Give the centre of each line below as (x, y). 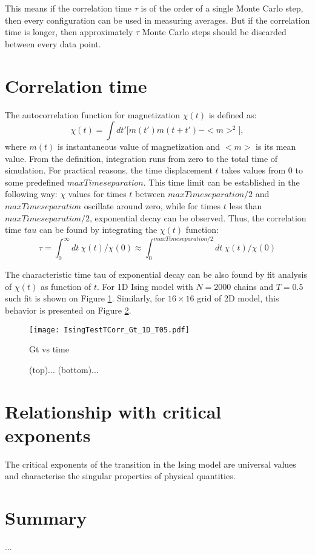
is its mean (276, 146)
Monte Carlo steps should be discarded (214, 32)
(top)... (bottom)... (64, 369)
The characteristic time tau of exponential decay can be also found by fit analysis (156, 274)
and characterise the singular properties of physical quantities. (120, 476)
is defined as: (233, 114)
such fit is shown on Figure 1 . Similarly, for (85, 298)
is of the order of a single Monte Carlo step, (222, 8)
